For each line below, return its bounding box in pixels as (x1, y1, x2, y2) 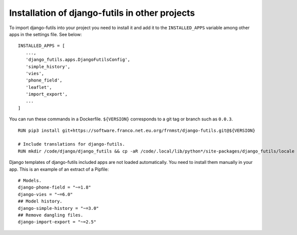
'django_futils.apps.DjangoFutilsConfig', (25, 57, 131, 63)
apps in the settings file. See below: (9, 31, 82, 37)
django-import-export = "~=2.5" (18, 219, 97, 225)
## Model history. (18, 198, 63, 204)
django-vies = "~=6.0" (18, 192, 73, 197)
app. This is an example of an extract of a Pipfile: (9, 166, 109, 172)
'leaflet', (25, 84, 52, 90)
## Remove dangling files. (18, 212, 84, 218)
